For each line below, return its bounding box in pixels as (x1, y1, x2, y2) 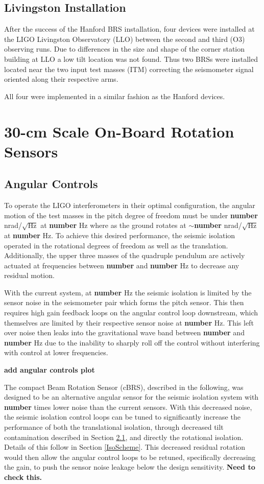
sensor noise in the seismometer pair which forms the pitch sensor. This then (4, 297, 244, 308)
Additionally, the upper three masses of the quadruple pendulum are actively (4, 250, 245, 261)
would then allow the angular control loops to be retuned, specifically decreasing (4, 451, 256, 462)
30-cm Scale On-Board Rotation (4, 121, 234, 142)
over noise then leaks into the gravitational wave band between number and (4, 327, 245, 338)
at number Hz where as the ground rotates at (40, 220, 186, 231)
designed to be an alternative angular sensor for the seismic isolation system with (4, 391, 259, 402)
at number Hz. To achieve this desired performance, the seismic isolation (4, 229, 235, 240)
